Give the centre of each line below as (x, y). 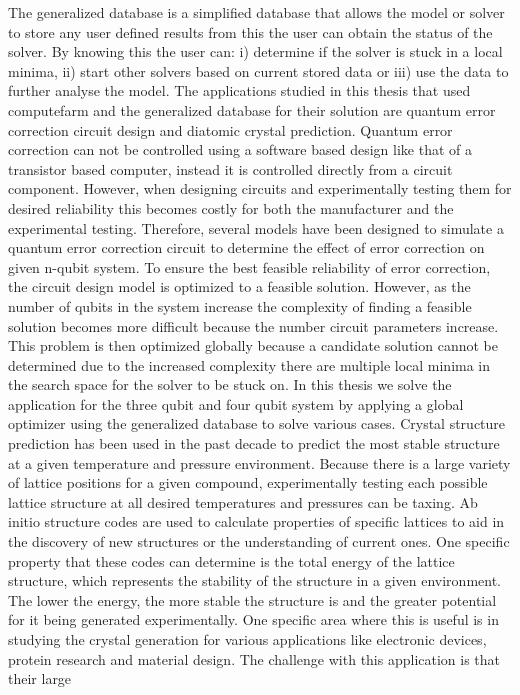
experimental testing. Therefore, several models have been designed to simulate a (256, 227)
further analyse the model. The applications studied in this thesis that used (239, 90)
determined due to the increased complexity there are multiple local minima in (249, 364)
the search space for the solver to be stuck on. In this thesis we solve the (230, 384)
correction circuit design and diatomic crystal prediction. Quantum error (230, 129)
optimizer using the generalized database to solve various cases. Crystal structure (257, 423)
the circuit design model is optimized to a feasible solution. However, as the (239, 286)
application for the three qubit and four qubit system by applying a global (236, 403)
